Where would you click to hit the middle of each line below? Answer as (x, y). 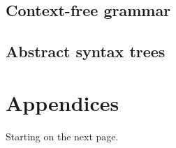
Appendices (63, 102)
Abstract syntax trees (86, 51)
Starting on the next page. (62, 136)
